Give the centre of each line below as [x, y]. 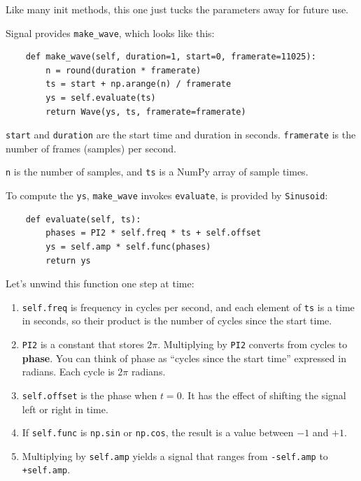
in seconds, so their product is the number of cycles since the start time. [177, 321]
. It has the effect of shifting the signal [264, 395]
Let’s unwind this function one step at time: [100, 283]
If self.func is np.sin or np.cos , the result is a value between [158, 432]
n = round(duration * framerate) [123, 70]
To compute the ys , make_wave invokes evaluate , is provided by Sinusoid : [167, 195]
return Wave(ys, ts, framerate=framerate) [146, 112]
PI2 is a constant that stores [83, 344]
